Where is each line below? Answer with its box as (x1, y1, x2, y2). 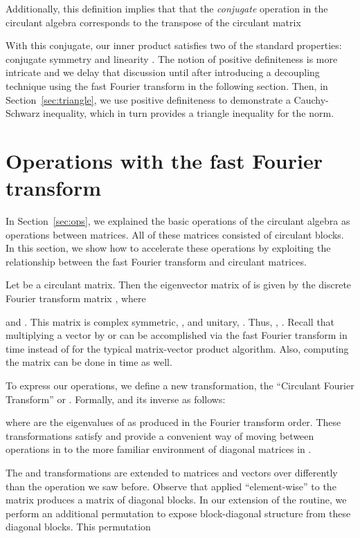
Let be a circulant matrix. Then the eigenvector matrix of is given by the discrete (6, 277, 352, 292)
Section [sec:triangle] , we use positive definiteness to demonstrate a (6, 92, 291, 106)
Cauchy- (294, 92, 329, 106)
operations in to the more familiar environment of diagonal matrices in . (6, 442, 312, 456)
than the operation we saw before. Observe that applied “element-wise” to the (6, 479, 336, 493)
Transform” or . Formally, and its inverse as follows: (6, 391, 226, 406)
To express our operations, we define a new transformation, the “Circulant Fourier (6, 378, 354, 392)
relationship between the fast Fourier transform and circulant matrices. (6, 254, 307, 268)
